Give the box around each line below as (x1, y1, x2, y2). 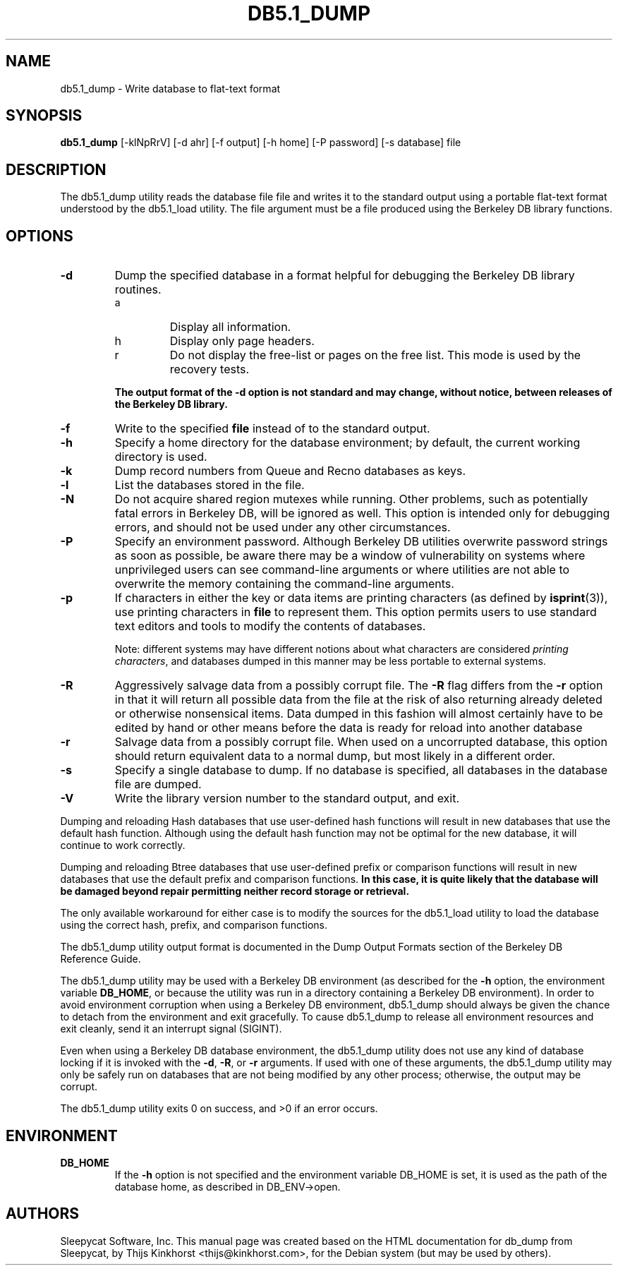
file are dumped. (114, 777, 202, 792)
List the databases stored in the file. (114, 478, 305, 493)
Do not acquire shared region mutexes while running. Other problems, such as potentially (114, 492, 588, 507)
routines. (114, 282, 162, 297)
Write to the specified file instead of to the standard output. (114, 421, 430, 436)
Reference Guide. (60, 953, 141, 965)
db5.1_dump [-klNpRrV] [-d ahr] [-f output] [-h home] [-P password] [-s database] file (60, 136, 461, 149)
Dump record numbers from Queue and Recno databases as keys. (114, 464, 466, 478)
